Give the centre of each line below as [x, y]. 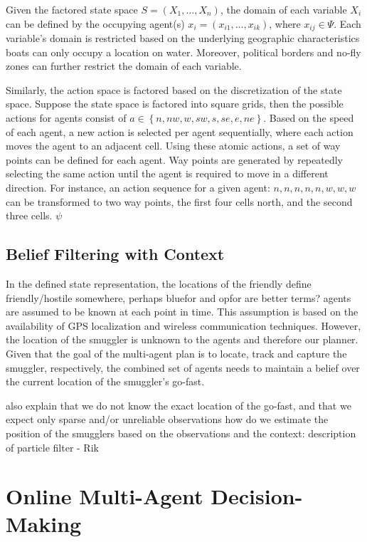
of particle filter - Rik [52, 447]
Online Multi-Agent [105, 496]
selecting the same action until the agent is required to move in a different [167, 173]
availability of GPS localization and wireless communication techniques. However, [183, 325]
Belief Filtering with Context [115, 254]
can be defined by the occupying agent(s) [95, 23]
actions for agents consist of [66, 118]
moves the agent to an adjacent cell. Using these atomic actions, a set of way [173, 146]
